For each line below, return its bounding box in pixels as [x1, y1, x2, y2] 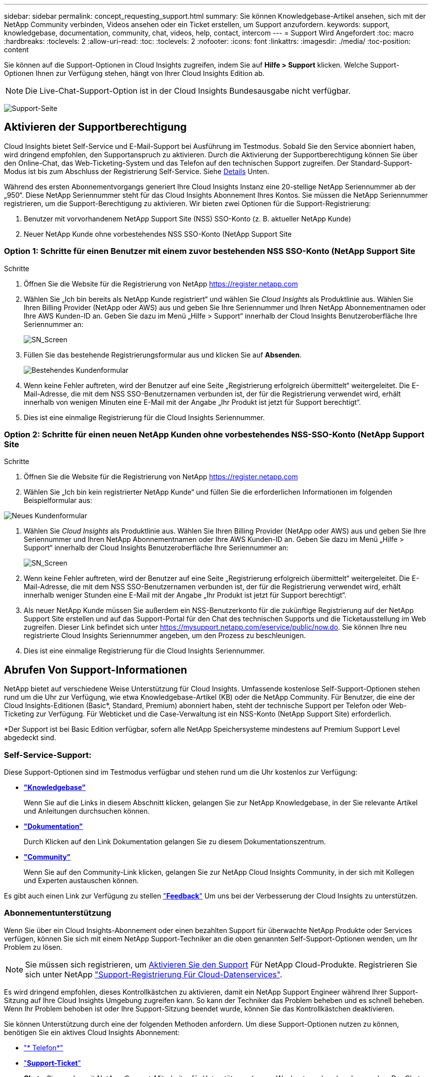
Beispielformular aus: [24, 496, 92, 505]
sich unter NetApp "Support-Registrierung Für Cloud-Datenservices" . [25, 969, 283, 979]
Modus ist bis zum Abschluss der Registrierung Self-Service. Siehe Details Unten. [4, 167, 269, 176]
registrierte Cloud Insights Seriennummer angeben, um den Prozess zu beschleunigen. [24, 631, 306, 640]
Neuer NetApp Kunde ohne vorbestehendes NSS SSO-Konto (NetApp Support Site [24, 229, 292, 238]
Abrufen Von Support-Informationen [4, 663, 187, 676]
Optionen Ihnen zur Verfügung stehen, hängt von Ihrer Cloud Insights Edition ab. [4, 69, 265, 77]
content [4, 45, 29, 54]
